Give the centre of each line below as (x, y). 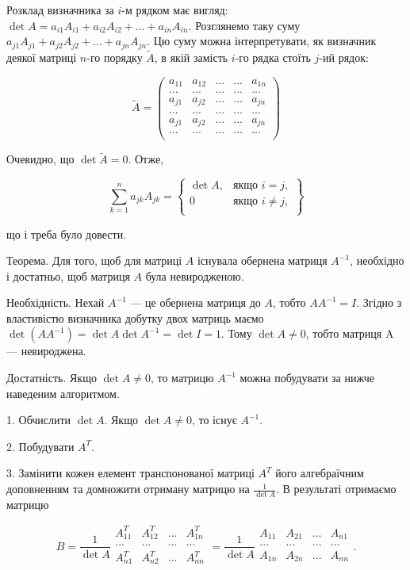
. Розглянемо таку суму (244, 25)
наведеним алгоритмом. (63, 393)
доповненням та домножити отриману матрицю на (128, 489)
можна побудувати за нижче (307, 378)
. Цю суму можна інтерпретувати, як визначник (262, 41)
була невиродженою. (195, 275)
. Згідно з (379, 302)
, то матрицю (182, 378)
